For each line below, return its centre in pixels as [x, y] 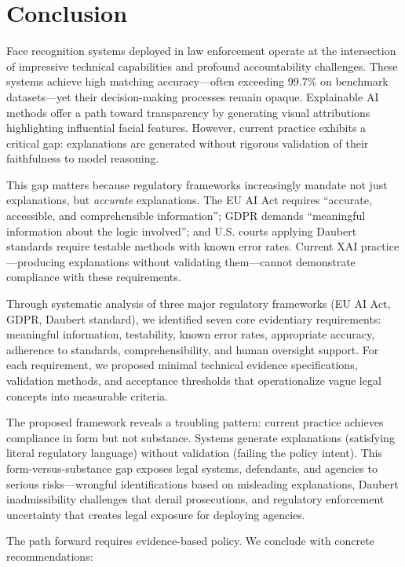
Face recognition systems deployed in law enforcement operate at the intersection [201, 51]
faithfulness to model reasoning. [83, 158]
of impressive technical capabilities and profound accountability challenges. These [202, 66]
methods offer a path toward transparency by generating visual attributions [188, 112]
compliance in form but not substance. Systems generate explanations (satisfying [201, 437]
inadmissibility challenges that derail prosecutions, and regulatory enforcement [195, 499]
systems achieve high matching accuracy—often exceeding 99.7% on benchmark [197, 81]
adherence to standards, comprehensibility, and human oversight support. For [193, 349]
